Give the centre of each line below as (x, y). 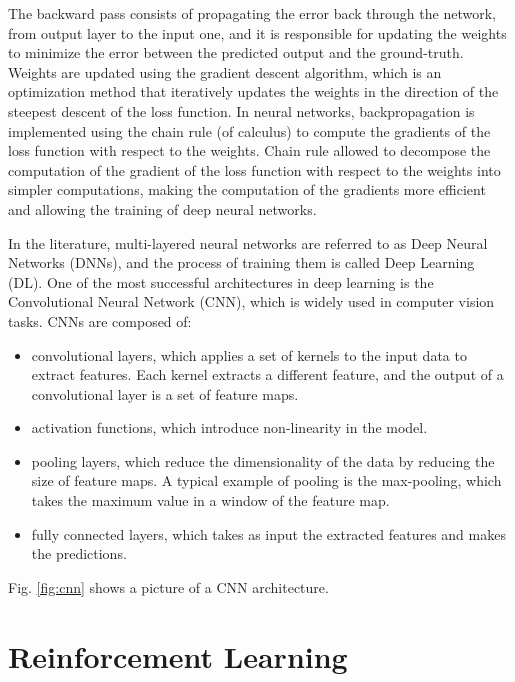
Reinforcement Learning (178, 655)
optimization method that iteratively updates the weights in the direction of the (253, 91)
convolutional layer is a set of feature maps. (165, 393)
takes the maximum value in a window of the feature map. (210, 500)
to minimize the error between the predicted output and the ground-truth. (236, 52)
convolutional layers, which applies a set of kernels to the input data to (249, 354)
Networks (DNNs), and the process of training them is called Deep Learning (241, 262)
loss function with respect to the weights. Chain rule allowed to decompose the (249, 150)
